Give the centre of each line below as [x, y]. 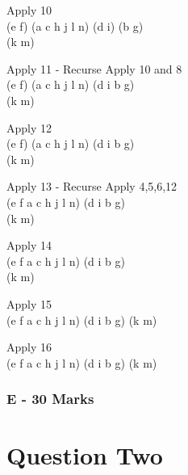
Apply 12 [29, 127]
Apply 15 [29, 303]
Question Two [85, 455]
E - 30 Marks [50, 399]
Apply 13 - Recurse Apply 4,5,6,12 [92, 186]
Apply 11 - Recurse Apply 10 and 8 [94, 68]
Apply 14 [29, 245]
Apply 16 [29, 347]
